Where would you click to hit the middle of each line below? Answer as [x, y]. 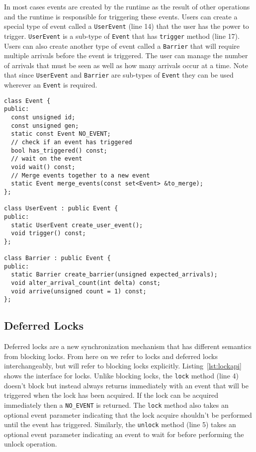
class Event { [27, 101]
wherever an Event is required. [51, 85]
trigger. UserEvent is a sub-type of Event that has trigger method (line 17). [122, 36]
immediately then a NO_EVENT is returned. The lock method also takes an [116, 405]
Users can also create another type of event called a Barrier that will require [122, 45]
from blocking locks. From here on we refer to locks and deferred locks [111, 356]
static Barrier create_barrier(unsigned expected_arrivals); [114, 275]
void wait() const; [43, 167]
